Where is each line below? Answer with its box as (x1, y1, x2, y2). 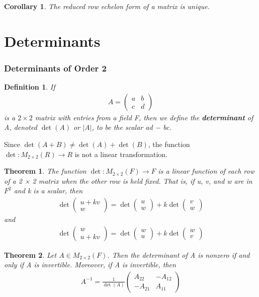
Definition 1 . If (4, 82, 55, 92)
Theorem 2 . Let (4, 249, 57, 260)
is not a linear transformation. (74, 148, 167, 159)
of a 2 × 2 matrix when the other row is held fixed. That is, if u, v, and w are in (4, 175, 252, 186)
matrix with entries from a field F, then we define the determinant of (35, 112, 253, 122)
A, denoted (4, 122, 37, 132)
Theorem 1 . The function (4, 166, 87, 176)
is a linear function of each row (158, 166, 254, 176)
